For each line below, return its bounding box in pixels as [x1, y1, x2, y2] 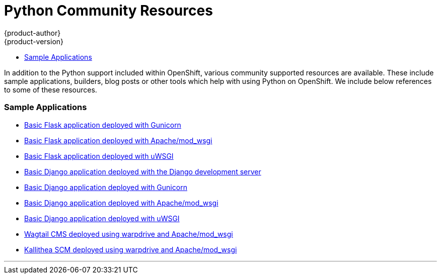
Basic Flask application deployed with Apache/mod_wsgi [24, 136, 212, 145]
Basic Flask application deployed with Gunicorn [24, 120, 181, 129]
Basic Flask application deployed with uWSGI [24, 151, 174, 160]
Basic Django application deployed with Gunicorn [24, 182, 187, 192]
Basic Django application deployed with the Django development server [24, 167, 261, 176]
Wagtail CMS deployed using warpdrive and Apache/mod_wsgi [24, 229, 233, 238]
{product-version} [4, 37, 64, 46]
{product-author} [4, 28, 61, 37]
